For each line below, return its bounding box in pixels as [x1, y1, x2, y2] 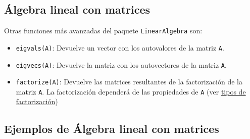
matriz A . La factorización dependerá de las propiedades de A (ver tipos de [16, 86, 246, 97]
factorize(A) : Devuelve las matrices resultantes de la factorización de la [16, 76, 242, 87]
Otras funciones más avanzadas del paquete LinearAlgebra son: [4, 25, 203, 36]
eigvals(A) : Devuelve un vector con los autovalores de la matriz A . [16, 42, 224, 53]
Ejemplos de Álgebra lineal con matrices [4, 121, 219, 136]
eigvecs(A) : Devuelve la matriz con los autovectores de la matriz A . [16, 59, 227, 70]
